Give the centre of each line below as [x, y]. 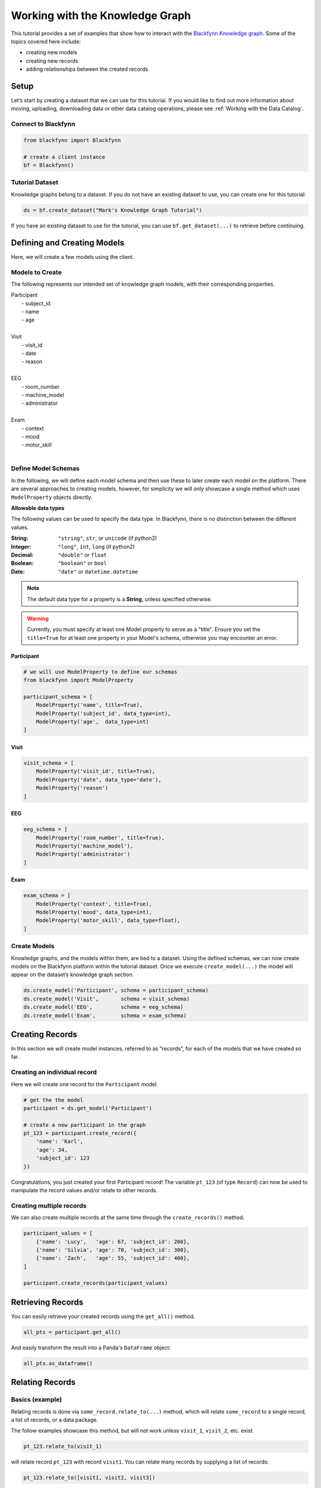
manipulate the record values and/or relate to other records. [84, 1190]
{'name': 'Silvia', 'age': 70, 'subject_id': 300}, [113, 1250]
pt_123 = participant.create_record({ [80, 1133]
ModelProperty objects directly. [52, 497]
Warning [38, 618]
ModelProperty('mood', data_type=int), [94, 912]
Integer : [21, 546]
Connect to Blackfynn [43, 124]
